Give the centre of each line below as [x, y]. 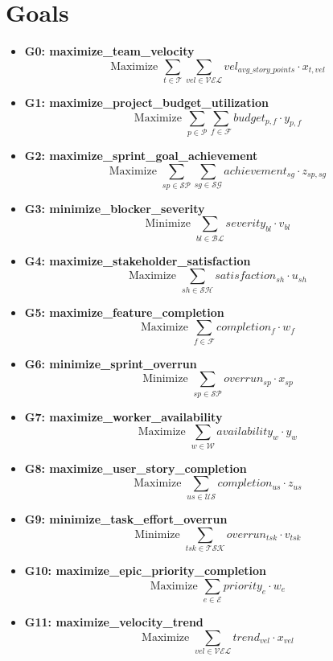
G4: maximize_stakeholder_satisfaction [138, 260]
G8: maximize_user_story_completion [136, 468]
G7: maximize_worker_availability [123, 416]
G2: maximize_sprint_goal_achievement [141, 155]
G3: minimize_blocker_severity [115, 208]
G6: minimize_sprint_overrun [111, 363]
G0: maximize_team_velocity [109, 51]
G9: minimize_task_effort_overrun [126, 519]
